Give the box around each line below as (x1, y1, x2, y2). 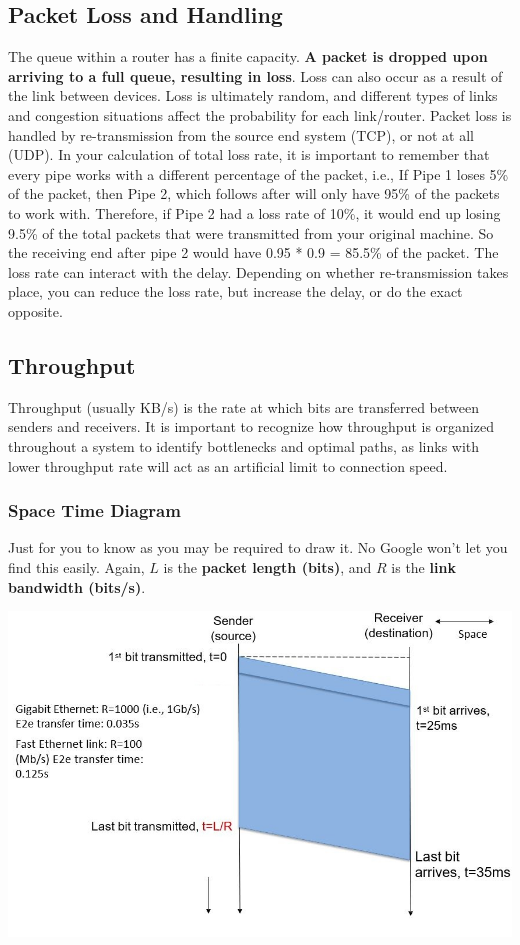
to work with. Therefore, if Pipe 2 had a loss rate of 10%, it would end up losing (8, 202, 501, 223)
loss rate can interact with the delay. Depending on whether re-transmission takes (8, 261, 509, 282)
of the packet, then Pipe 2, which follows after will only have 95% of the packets (8, 183, 500, 204)
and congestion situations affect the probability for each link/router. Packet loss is (8, 104, 512, 125)
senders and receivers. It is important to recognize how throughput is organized (8, 416, 494, 437)
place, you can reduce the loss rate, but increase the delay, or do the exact (8, 281, 463, 302)
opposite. (8, 300, 63, 321)
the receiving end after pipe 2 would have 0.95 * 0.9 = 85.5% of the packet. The (8, 242, 499, 263)
